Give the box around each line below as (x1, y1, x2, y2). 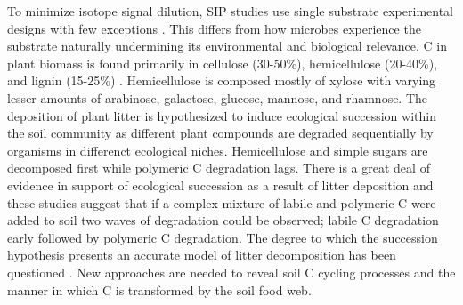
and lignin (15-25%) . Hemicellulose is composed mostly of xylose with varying (7, 71, 436, 90)
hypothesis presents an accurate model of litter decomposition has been (7, 245, 396, 264)
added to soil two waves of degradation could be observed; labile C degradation (7, 211, 439, 229)
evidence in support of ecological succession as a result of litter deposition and (7, 175, 434, 194)
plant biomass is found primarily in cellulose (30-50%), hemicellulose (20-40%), (7, 53, 438, 72)
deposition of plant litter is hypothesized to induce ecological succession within (7, 106, 436, 124)
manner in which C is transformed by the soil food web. (7, 280, 312, 299)
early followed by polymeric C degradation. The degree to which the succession (7, 228, 438, 246)
